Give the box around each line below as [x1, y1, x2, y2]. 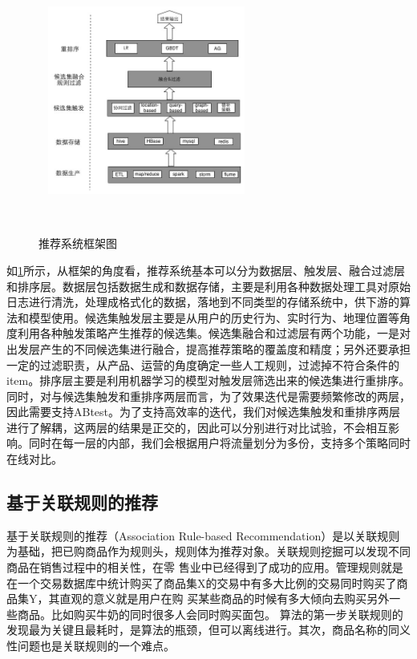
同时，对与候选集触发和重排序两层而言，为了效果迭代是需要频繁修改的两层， [6, 387, 411, 404]
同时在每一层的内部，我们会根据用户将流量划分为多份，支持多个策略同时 [28, 435, 411, 451]
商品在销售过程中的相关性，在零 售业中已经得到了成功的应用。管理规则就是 [6, 559, 403, 576]
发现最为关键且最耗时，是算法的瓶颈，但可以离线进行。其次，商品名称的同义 [6, 621, 411, 638]
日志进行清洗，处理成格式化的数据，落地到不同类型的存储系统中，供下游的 [6, 293, 399, 310]
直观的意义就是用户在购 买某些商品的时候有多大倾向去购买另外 [59, 590, 390, 607]
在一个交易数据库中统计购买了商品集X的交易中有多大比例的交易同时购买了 [6, 574, 397, 591]
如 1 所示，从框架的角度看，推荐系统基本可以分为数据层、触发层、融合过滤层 [6, 261, 405, 278]
